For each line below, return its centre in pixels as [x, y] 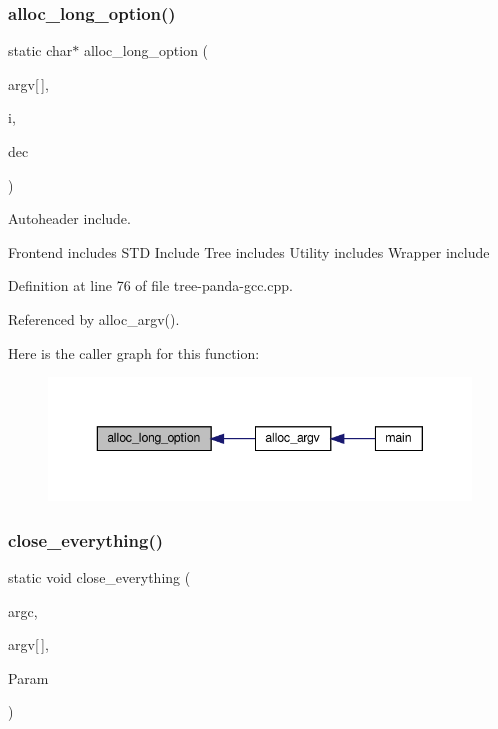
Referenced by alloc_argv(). [94, 318]
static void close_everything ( [99, 576]
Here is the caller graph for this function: [134, 352]
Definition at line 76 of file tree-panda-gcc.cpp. [150, 285]
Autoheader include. [69, 218]
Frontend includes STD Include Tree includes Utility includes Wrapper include [249, 251]
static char [40, 50]
